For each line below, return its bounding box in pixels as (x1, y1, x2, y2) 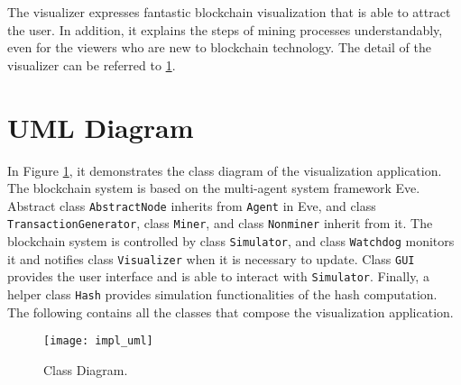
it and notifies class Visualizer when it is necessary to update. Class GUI (7, 249, 415, 268)
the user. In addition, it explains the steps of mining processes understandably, (7, 20, 443, 39)
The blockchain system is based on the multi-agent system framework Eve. (7, 179, 420, 197)
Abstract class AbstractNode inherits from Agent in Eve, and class (7, 196, 376, 215)
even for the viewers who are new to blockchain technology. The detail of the (7, 38, 431, 57)
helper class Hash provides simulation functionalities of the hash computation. (7, 284, 438, 303)
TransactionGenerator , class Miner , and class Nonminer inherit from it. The (7, 214, 433, 233)
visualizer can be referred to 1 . (7, 55, 176, 74)
